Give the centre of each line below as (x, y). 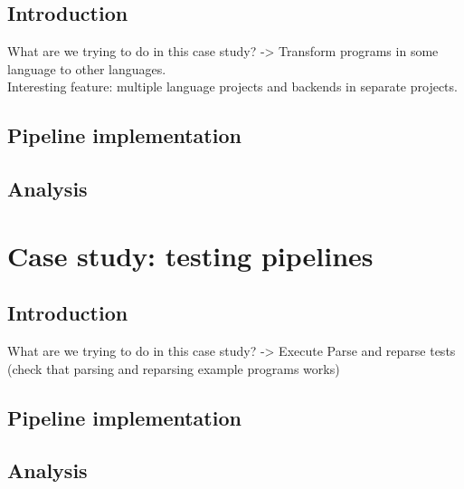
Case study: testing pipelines (190, 255)
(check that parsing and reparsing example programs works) (174, 368)
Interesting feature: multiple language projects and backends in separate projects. (232, 86)
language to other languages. (87, 68)
